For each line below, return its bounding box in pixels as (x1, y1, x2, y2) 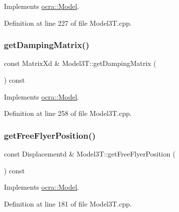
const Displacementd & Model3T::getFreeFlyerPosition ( (4, 149, 176, 159)
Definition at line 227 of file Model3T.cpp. (4, 17, 132, 28)
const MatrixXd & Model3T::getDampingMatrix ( (4, 58, 156, 68)
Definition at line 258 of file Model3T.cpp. (4, 108, 132, 118)
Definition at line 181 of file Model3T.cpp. (4, 198, 132, 209)
